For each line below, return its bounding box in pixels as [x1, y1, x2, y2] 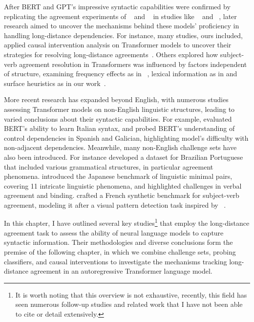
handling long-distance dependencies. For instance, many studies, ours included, [4, 30, 243, 40]
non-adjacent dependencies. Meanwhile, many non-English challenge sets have [4, 142, 237, 152]
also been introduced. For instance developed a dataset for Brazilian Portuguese [4, 151, 243, 162]
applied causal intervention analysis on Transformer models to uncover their [4, 40, 232, 50]
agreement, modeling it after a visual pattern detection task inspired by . [4, 199, 226, 210]
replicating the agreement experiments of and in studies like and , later [4, 11, 237, 21]
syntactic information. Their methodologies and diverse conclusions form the [4, 237, 233, 247]
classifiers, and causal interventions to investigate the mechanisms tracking [4, 256, 227, 266]
